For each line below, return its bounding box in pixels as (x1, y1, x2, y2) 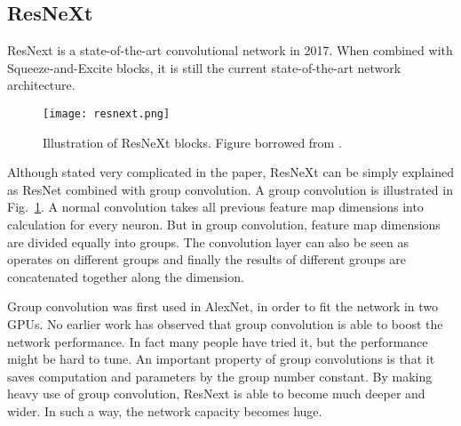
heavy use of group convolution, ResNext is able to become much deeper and (7, 384, 425, 403)
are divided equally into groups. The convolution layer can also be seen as (7, 232, 409, 251)
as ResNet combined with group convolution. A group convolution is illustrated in (7, 180, 453, 198)
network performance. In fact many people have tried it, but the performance (7, 332, 428, 350)
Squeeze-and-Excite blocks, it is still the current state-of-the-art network (7, 58, 401, 76)
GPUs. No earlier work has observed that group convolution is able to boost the (7, 314, 443, 333)
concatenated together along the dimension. (7, 267, 244, 285)
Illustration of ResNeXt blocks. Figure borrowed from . (43, 133, 342, 151)
